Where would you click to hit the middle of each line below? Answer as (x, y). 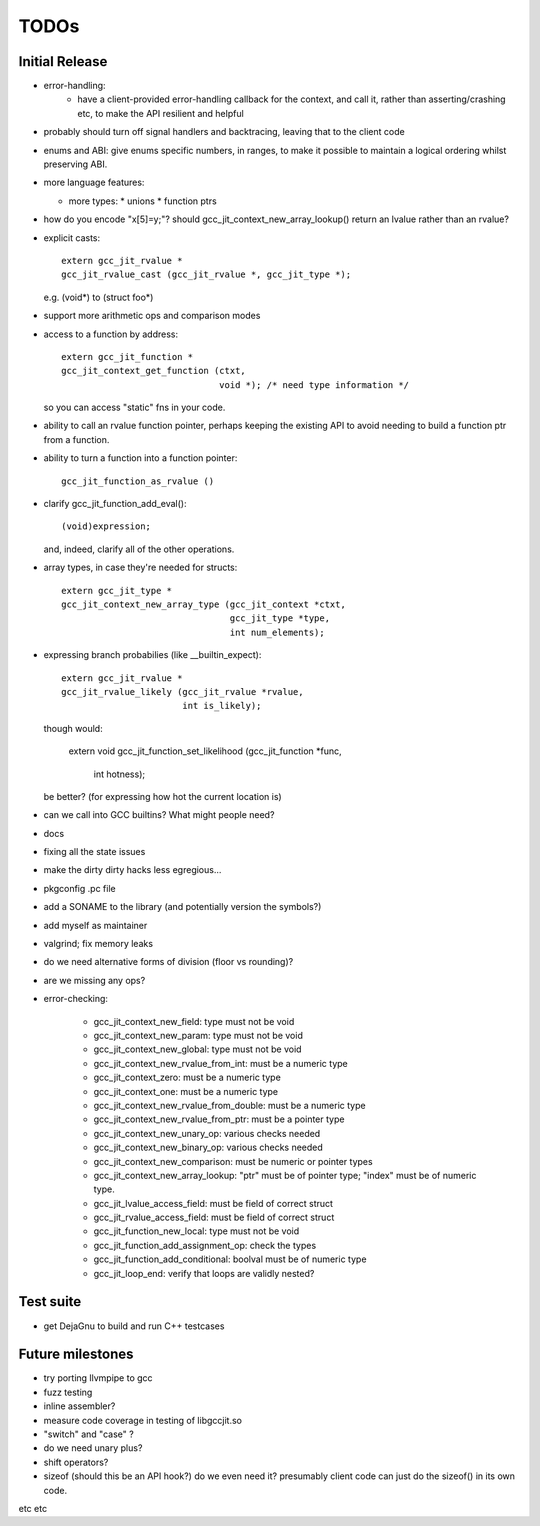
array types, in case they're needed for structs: (140, 567)
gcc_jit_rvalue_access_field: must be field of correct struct (214, 1217)
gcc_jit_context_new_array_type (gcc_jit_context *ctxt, (204, 604)
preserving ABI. (75, 164)
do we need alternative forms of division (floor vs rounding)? (168, 962)
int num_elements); (277, 632)
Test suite (50, 1301)
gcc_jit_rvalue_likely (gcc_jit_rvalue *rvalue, (182, 691)
